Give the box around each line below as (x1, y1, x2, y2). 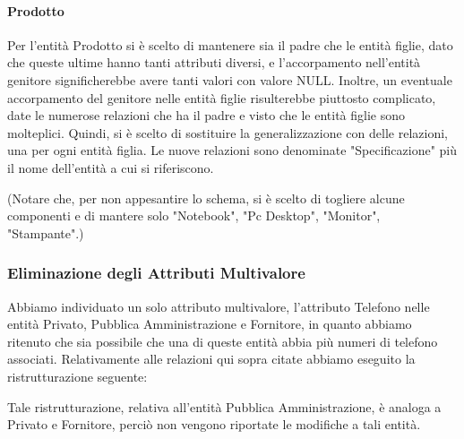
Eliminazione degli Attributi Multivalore (7, 262, 305, 284)
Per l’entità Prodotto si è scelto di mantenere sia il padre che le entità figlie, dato (7, 35, 453, 54)
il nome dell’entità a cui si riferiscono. (7, 158, 214, 176)
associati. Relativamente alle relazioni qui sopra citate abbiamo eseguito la (7, 349, 416, 368)
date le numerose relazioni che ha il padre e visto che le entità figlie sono (7, 106, 406, 125)
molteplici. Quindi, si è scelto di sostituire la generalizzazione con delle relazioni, (7, 123, 448, 142)
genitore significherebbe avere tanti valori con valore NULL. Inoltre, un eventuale (7, 70, 452, 89)
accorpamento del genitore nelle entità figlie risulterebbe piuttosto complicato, (7, 88, 436, 107)
